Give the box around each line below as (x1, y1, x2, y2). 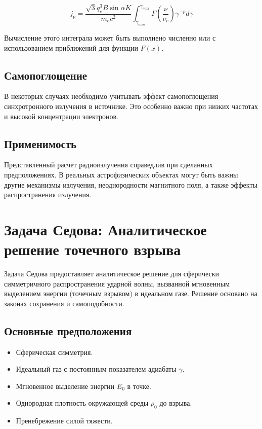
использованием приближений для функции (4, 42, 138, 53)
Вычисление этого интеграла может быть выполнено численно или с (4, 32, 216, 43)
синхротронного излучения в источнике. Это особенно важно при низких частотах (4, 101, 258, 112)
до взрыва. (159, 398, 192, 408)
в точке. (127, 380, 151, 391)
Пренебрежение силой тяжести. (16, 415, 113, 426)
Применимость (4, 135, 77, 151)
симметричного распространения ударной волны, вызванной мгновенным (4, 278, 230, 289)
